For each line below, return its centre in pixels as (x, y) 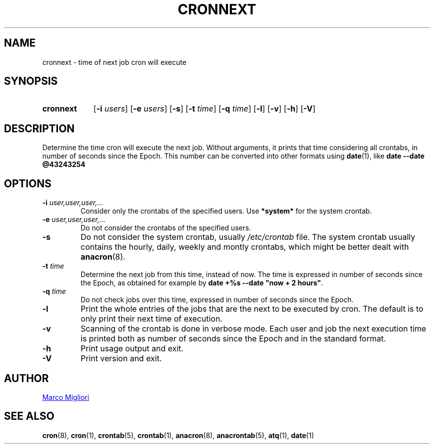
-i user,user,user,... (73, 203)
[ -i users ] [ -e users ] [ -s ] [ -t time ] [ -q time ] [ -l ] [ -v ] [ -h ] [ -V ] (204, 109)
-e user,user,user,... (74, 220)
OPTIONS (28, 183)
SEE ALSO (29, 416)
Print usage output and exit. (132, 349)
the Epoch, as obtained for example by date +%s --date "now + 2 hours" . (202, 283)
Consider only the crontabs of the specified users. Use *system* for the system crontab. (226, 211)
